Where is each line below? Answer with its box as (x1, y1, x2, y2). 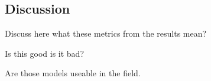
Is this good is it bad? (5, 47, 85, 59)
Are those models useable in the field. (5, 67, 141, 79)
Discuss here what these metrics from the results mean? (5, 27, 207, 40)
